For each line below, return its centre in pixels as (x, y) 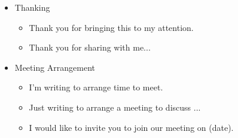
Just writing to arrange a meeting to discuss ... (115, 107)
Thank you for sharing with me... (90, 47)
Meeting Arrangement (55, 67)
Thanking (32, 7)
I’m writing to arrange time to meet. (96, 87)
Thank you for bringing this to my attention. (111, 27)
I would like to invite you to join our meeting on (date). (131, 127)
